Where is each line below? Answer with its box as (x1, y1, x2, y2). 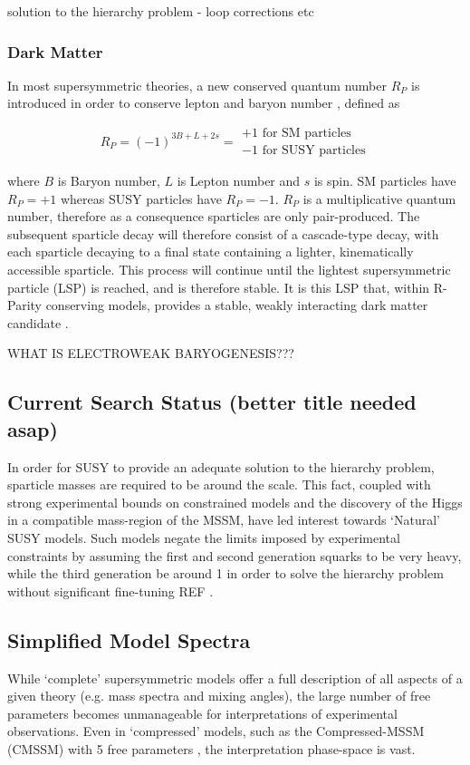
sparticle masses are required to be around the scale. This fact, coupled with (7, 475, 431, 494)
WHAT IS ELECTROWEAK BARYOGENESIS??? (7, 344, 294, 363)
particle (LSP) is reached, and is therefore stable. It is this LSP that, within (7, 277, 430, 296)
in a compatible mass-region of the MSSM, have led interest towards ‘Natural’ (7, 510, 441, 529)
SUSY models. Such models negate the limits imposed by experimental (7, 528, 400, 547)
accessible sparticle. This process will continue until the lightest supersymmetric (7, 260, 451, 279)
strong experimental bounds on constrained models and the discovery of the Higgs (7, 492, 463, 511)
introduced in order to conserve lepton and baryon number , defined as (7, 93, 400, 112)
